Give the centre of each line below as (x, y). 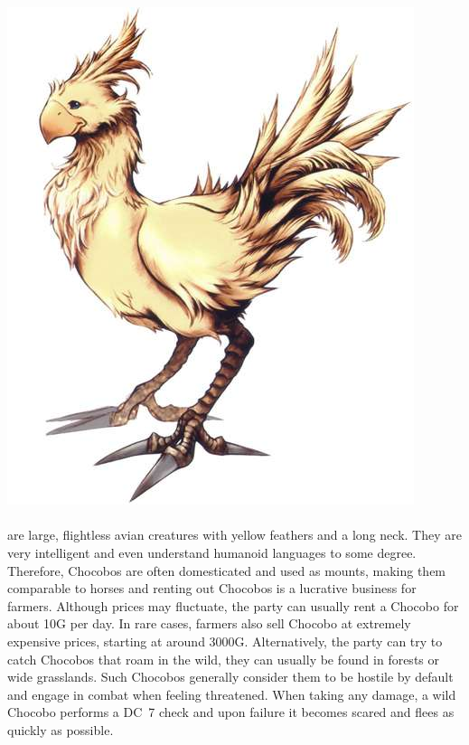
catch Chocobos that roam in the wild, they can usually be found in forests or (224, 659)
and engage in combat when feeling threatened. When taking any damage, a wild (232, 694)
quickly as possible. (61, 729)
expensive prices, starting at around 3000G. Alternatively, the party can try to (225, 641)
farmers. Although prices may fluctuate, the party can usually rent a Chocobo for (233, 605)
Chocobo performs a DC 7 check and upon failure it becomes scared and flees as (231, 712)
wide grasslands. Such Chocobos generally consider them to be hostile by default (230, 677)
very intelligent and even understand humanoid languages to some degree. (212, 552)
